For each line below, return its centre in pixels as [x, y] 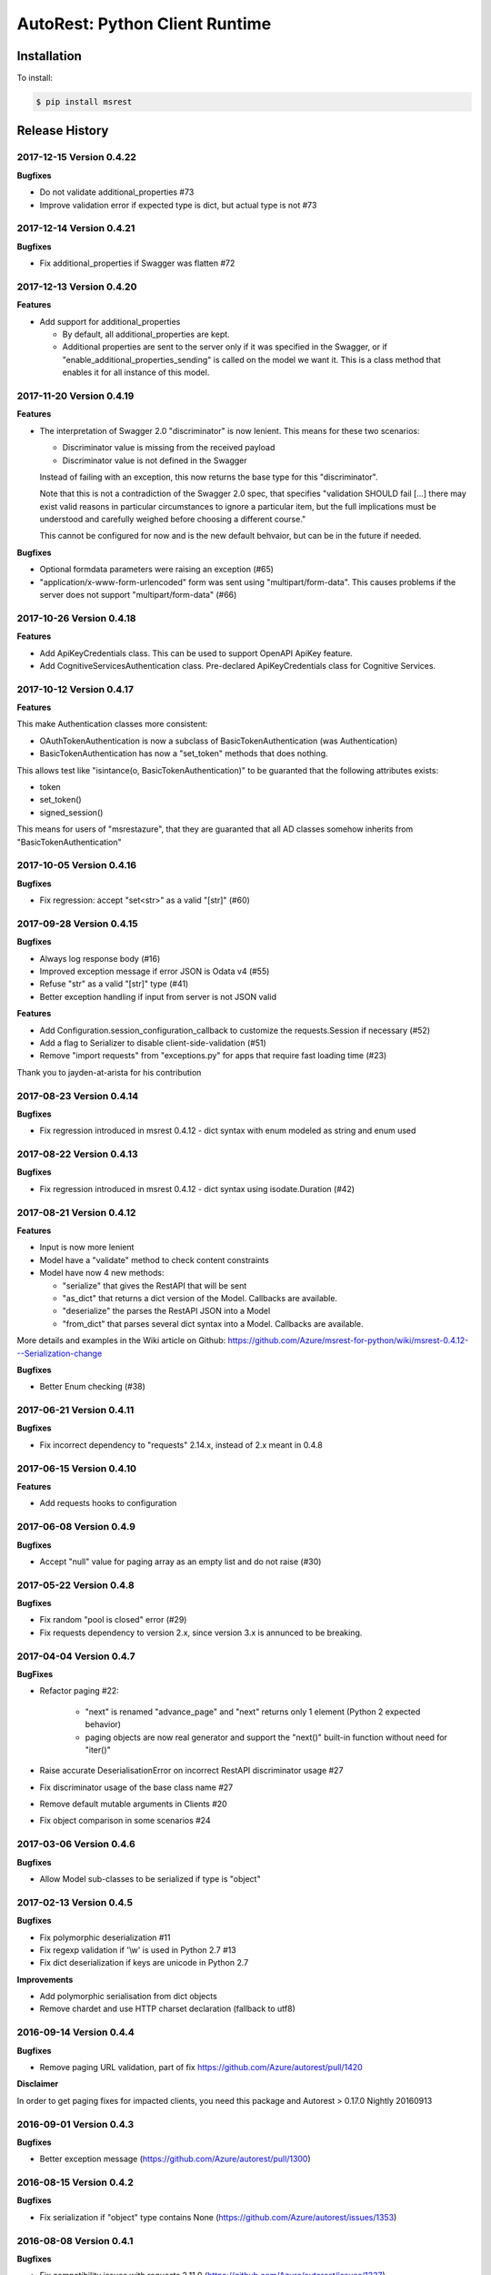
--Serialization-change [60, 1353]
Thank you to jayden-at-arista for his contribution [109, 1072]
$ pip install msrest [84, 102]
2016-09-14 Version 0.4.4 [76, 2032]
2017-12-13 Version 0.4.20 [77, 287]
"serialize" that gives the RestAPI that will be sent [155, 1285]
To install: [35, 78]
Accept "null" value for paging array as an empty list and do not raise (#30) [180, 1562]
